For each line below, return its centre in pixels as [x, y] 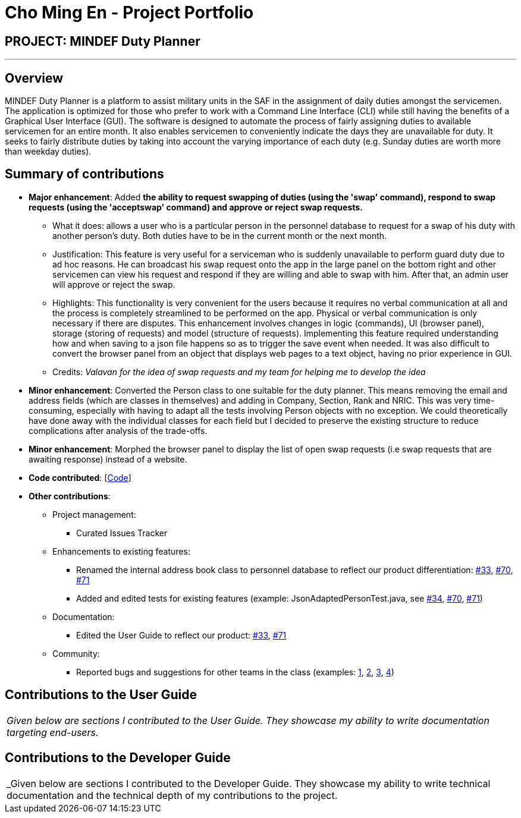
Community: [76, 653]
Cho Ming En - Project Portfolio [129, 12]
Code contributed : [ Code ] [80, 477]
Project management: [94, 514]
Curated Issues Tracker [122, 533]
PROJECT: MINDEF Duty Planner [103, 41]
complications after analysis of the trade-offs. [118, 430]
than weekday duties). [48, 152]
